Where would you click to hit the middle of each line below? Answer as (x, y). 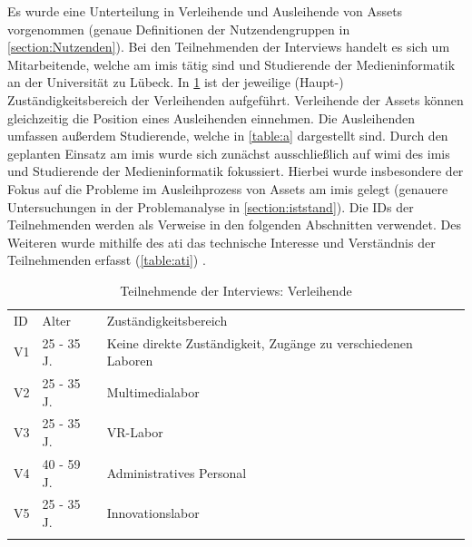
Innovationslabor (153, 513)
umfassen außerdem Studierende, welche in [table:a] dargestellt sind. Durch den (228, 136)
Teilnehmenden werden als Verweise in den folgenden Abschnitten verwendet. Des (234, 225)
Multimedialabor (153, 391)
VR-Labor (135, 432)
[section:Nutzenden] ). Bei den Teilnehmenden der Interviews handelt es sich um (229, 47)
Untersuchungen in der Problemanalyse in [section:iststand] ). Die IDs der (211, 206)
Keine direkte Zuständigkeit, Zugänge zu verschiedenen (260, 342)
